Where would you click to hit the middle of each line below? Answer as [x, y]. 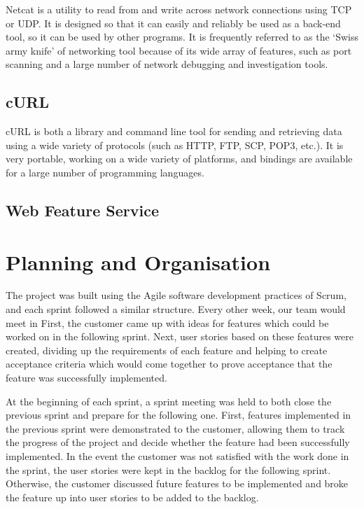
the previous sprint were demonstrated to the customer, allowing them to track [175, 428]
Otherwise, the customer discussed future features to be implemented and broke [177, 483]
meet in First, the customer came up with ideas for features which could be [167, 322]
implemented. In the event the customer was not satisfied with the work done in [177, 455]
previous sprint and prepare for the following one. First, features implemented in [178, 415]
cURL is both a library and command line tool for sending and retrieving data [174, 131]
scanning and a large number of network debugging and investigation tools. [167, 64]
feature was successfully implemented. [86, 378]
